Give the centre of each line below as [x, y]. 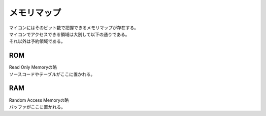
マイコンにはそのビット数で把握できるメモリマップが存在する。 [74, 28]
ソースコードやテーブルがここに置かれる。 [52, 74]
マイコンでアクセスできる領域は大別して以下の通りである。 [69, 34]
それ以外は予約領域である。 [37, 41]
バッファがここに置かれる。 [37, 107]
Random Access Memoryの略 [39, 100]
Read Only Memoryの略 [33, 67]
